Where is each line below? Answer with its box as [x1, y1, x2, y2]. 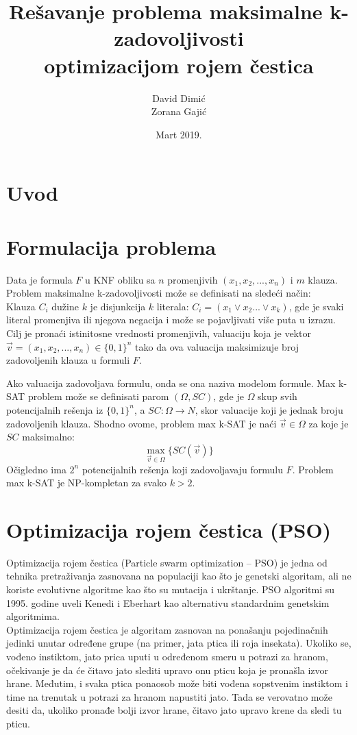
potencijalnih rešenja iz [6, 402, 103, 416]
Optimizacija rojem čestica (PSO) [6, 515, 332, 543]
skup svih [258, 389, 297, 403]
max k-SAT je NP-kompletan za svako [6, 475, 167, 490]
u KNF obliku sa [85, 272, 156, 286]
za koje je [308, 416, 349, 430]
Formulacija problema [6, 232, 217, 260]
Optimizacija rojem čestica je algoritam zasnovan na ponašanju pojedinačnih [6, 622, 328, 636]
